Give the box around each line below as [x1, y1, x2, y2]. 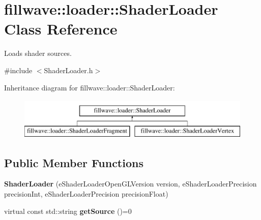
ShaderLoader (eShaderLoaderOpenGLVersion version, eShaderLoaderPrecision [4, 178, 257, 189]
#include [4, 65, 33, 75]
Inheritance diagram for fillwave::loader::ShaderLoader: [4, 82, 175, 92]
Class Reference [4, 18, 118, 39]
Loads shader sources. [4, 48, 72, 58]
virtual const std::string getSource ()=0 [4, 205, 132, 216]
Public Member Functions [4, 154, 143, 170]
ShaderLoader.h [44, 65, 93, 75]
